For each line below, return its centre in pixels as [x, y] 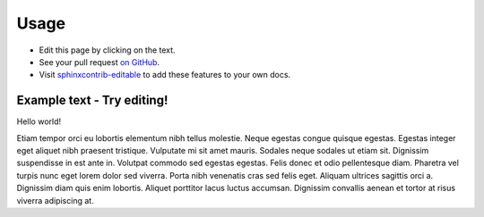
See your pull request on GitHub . [99, 62]
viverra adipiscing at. [55, 200]
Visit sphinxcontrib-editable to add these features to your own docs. [165, 75]
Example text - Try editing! [92, 100]
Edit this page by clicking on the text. [107, 50]
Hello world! [39, 121]
